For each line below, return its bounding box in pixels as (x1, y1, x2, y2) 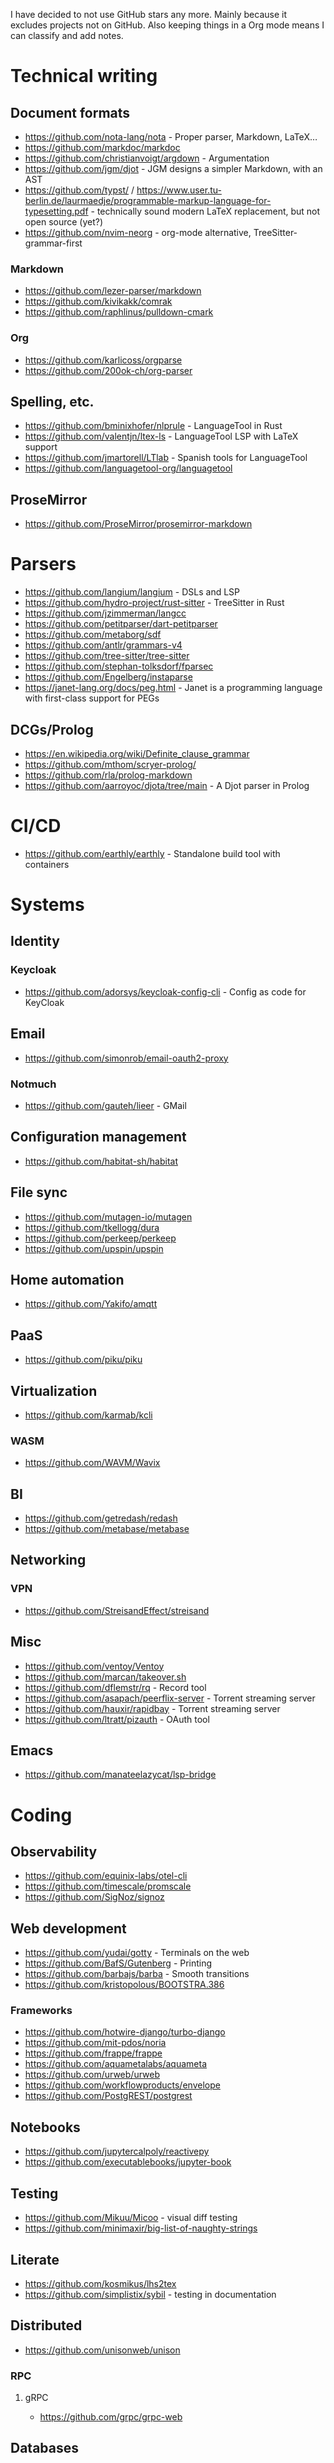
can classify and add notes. (10, 30, 124, 41)
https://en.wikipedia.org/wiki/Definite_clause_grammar (24, 747, 250, 759)
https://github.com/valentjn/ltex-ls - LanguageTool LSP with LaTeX (24, 430, 299, 443)
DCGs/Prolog (10, 721, 94, 738)
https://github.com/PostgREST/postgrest (24, 2090, 193, 2102)
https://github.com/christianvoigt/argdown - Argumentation (24, 152, 270, 164)
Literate (10, 2251, 60, 2268)
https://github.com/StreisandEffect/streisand (24, 1604, 210, 1616)
